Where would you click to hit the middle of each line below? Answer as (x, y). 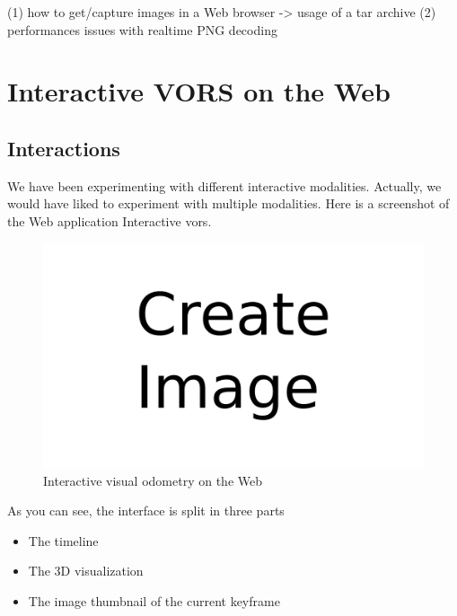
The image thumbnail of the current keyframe (154, 601)
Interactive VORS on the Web (199, 91)
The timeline (63, 540)
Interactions (64, 148)
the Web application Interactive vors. (110, 220)
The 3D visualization (86, 571)
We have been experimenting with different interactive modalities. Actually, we (224, 185)
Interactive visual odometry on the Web (153, 480)
